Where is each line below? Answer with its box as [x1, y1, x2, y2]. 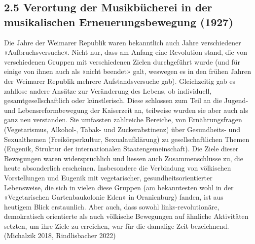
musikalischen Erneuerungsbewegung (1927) [4, 14, 233, 29]
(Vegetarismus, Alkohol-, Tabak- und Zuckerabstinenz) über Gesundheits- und [4, 124, 240, 134]
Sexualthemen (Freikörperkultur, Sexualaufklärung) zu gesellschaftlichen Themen [4, 134, 250, 144]
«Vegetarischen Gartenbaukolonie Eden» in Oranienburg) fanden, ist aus [4, 192, 223, 202]
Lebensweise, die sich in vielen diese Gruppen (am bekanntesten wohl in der [4, 182, 234, 192]
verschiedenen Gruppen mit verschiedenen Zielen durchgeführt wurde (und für [4, 56, 240, 67]
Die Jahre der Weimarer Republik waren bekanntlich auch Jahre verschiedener [4, 37, 241, 47]
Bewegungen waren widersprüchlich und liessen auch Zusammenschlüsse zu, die [4, 153, 243, 163]
